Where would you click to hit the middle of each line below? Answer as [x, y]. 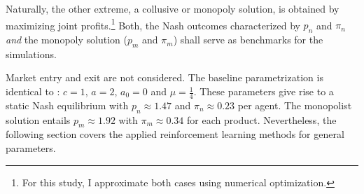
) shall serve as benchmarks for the [248, 40]
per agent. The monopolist [295, 105]
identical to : [33, 91]
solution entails [38, 119]
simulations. [31, 54]
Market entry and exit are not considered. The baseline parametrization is [164, 77]
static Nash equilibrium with [67, 105]
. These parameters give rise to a [264, 91]
